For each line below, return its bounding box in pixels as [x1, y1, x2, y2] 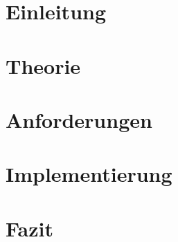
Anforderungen [6, 105, 152, 133]
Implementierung [6, 160, 172, 188]
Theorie [6, 51, 81, 80]
